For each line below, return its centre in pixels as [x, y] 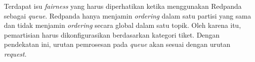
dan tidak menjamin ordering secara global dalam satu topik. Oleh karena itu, [123, 25]
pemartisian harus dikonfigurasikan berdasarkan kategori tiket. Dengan [112, 34]
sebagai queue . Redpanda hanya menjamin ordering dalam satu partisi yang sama [127, 15]
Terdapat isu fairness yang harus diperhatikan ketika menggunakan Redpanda [123, 6]
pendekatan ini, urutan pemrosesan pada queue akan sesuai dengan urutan [117, 44]
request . [15, 53]
